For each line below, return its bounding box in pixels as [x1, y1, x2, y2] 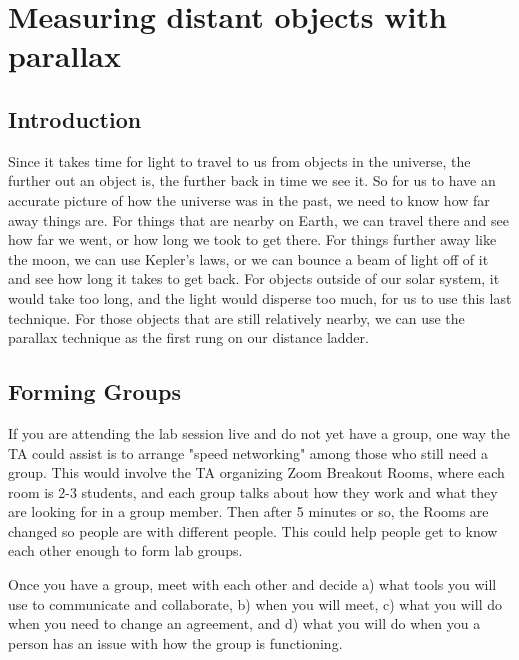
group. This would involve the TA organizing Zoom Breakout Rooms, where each [8, 462, 505, 483]
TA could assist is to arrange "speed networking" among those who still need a [8, 442, 489, 463]
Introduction [8, 103, 142, 134]
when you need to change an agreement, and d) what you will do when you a [8, 613, 481, 634]
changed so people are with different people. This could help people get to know [8, 520, 498, 541]
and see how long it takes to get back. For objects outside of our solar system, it [8, 268, 500, 289]
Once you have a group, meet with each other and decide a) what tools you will [8, 574, 497, 595]
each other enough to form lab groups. [8, 540, 243, 561]
